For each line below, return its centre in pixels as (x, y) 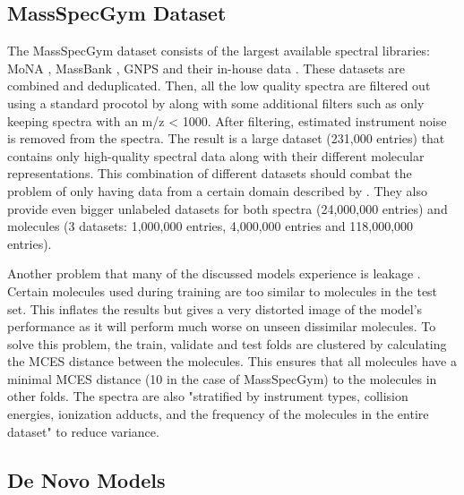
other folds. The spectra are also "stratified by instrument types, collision (208, 396)
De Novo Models (86, 479)
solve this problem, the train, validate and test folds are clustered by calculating (227, 343)
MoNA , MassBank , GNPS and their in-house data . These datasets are (206, 68)
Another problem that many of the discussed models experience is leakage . (214, 273)
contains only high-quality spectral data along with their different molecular (216, 155)
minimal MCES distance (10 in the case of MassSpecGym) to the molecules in (222, 378)
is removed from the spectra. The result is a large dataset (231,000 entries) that (226, 138)
